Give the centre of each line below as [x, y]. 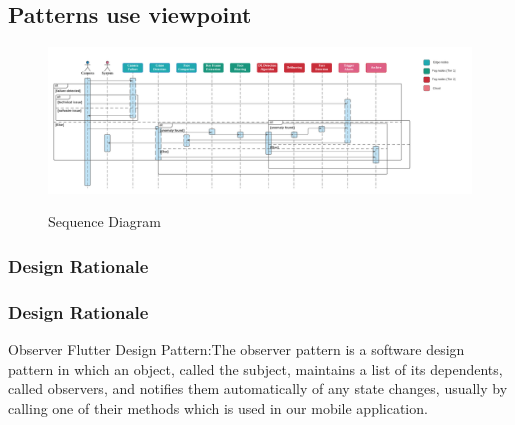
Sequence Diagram [105, 221]
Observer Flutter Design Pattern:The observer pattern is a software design [236, 349]
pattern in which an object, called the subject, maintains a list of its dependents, [255, 368]
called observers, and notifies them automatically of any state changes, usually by [258, 388]
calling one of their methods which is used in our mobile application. [218, 407]
